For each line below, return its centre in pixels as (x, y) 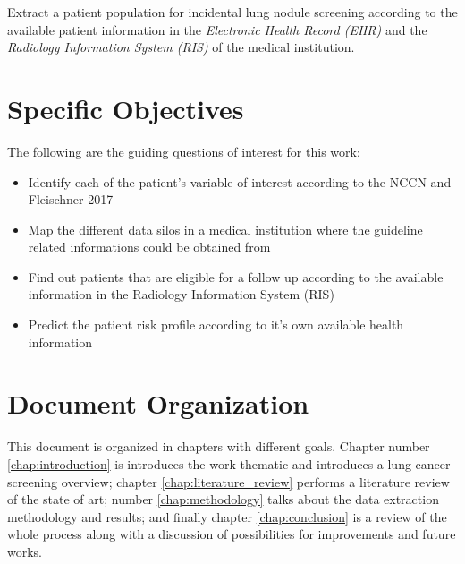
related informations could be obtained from (149, 247)
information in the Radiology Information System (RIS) (181, 294)
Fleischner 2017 (71, 199)
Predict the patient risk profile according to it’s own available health (216, 325)
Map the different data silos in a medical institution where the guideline (225, 229)
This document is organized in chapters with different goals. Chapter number (219, 446)
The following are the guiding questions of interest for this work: (184, 151)
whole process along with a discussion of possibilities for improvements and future (232, 534)
